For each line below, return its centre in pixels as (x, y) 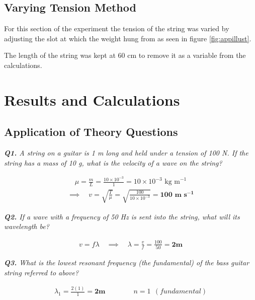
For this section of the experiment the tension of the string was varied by (117, 28)
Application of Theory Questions (91, 132)
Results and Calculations (92, 99)
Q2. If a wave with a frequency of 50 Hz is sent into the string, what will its (122, 216)
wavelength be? (27, 226)
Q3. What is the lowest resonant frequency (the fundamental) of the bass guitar (127, 262)
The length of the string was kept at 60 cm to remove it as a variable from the (125, 55)
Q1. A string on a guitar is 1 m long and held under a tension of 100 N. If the (126, 153)
